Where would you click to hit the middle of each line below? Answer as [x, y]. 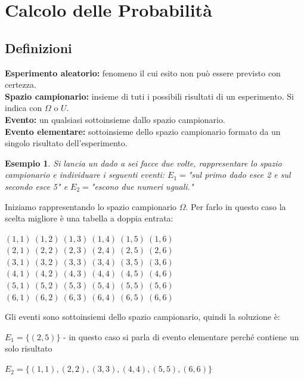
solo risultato [29, 348]
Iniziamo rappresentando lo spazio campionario [91, 206]
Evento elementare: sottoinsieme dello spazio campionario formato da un [143, 131]
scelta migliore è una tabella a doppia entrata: [89, 218]
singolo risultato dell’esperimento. [66, 143]
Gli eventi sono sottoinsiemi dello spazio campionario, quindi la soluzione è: [142, 317]
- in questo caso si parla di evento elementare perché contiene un [181, 336]
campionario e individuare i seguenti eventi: [85, 175]
